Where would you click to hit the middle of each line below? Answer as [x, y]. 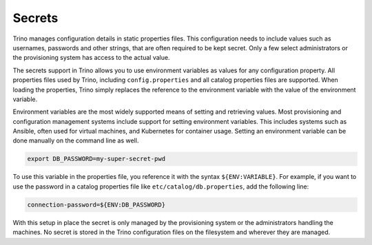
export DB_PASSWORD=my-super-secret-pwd [96, 159]
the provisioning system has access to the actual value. [91, 58]
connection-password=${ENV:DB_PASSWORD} [96, 204]
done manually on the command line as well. [76, 140]
